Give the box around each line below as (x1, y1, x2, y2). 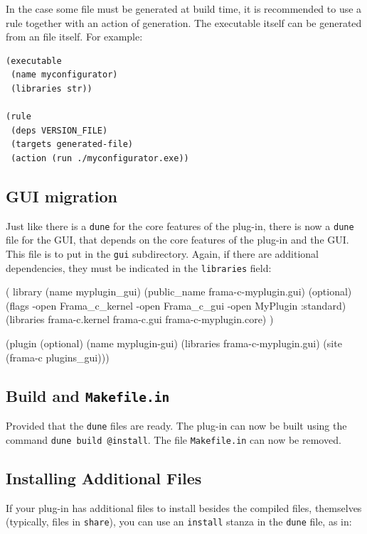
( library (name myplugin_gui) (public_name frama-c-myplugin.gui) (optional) (6, 284, 352, 299)
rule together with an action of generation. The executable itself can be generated (6, 15, 362, 30)
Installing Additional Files (6, 467, 202, 489)
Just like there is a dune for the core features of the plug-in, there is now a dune (6, 218, 354, 233)
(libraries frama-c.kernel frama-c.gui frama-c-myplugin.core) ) (6, 312, 274, 327)
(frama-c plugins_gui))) (6, 349, 110, 364)
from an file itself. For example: (6, 29, 143, 44)
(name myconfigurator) (11, 70, 118, 80)
